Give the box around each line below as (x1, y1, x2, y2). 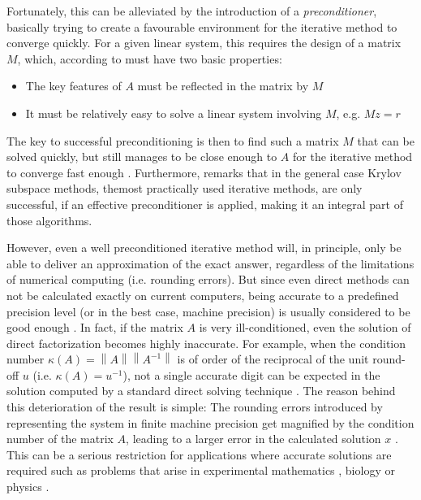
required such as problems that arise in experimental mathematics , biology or (6, 462, 395, 479)
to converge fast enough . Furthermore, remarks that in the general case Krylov (6, 163, 402, 180)
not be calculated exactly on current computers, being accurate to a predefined (6, 286, 399, 303)
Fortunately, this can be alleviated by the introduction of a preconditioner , (6, 2, 377, 19)
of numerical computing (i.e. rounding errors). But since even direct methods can (6, 271, 410, 288)
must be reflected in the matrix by (137, 77, 309, 94)
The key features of (25, 77, 122, 94)
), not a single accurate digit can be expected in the (122, 366, 380, 383)
